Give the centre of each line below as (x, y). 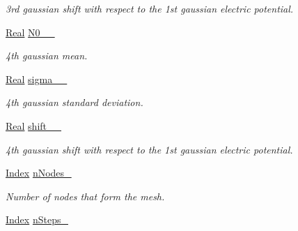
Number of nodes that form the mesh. (85, 196)
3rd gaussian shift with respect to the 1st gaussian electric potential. (150, 8)
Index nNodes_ (39, 173)
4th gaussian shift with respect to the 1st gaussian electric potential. (149, 149)
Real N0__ (30, 32)
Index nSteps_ (37, 219)
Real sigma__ (37, 79)
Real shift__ (34, 125)
